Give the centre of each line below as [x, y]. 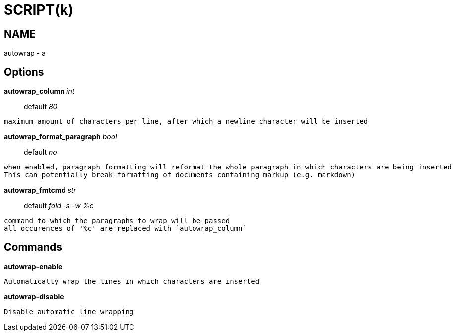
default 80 [41, 107]
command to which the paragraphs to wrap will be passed [117, 221]
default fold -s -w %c [59, 206]
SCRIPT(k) [39, 10]
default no [40, 152]
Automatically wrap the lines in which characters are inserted [132, 281]
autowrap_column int [39, 91]
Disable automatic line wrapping [69, 311]
